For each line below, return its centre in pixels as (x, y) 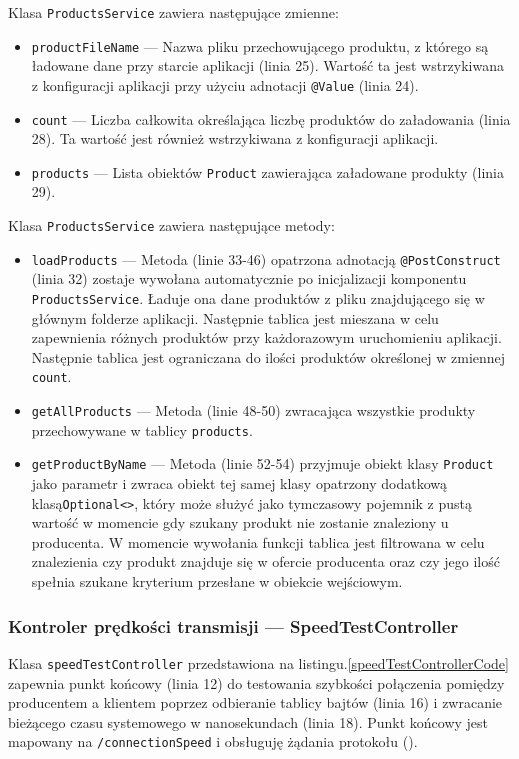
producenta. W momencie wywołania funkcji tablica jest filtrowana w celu (258, 541)
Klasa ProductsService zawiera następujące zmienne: (173, 12)
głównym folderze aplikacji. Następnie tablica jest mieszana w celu (235, 317)
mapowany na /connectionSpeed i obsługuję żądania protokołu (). (213, 741)
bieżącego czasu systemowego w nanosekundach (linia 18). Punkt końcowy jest (248, 721)
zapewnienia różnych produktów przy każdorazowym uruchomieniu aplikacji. (266, 337)
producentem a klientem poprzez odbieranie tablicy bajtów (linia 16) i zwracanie (255, 702)
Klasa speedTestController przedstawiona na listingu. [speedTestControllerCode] (258, 662)
